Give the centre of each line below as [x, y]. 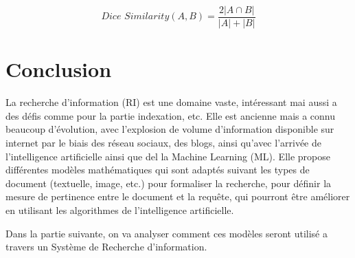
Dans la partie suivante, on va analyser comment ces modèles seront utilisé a [167, 233]
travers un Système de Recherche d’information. [106, 247]
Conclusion [59, 69]
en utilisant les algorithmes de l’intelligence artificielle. [120, 209]
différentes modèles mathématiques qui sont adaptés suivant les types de [158, 170]
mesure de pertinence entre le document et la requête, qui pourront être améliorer [178, 196]
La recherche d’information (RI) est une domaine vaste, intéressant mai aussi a [171, 102]
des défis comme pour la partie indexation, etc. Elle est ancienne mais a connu [171, 115]
